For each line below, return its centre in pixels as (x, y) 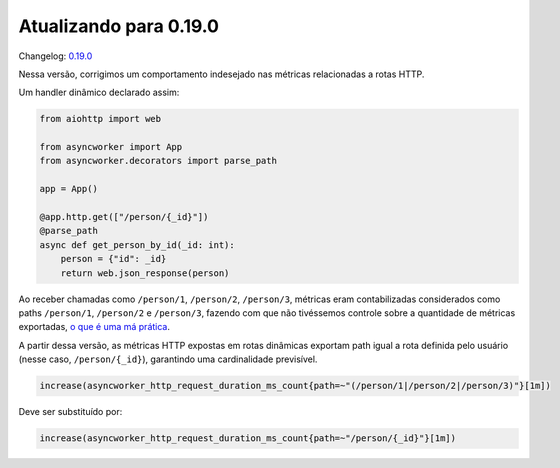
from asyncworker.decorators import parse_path (158, 161)
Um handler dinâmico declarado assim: (99, 92)
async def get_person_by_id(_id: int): (137, 244)
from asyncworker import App (111, 147)
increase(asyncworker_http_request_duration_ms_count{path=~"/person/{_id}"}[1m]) (248, 438)
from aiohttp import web (100, 119)
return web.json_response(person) (145, 273)
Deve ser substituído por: (70, 412)
